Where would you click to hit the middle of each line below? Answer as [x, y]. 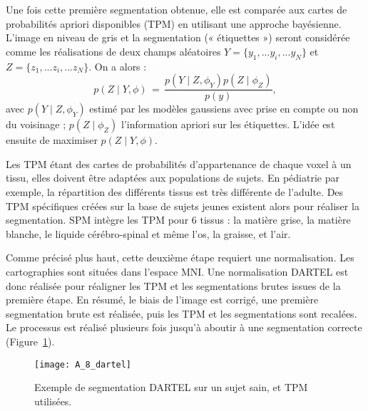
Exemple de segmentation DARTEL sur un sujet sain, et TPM [171, 387]
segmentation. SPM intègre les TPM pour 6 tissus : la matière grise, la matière [178, 220]
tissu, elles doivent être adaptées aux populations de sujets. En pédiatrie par [173, 178]
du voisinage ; [36, 124]
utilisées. [53, 401]
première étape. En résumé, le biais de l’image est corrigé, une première [162, 300]
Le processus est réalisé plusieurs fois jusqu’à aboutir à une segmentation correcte [184, 327]
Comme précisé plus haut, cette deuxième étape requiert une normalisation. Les [180, 257]
